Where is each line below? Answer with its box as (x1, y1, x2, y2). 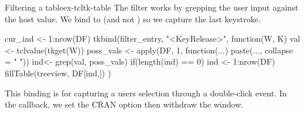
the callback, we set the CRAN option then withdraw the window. (5, 98, 243, 110)
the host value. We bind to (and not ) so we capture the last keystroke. (5, 12, 261, 25)
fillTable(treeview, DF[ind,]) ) (5, 66, 111, 79)
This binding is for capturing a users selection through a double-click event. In (5, 86, 287, 99)
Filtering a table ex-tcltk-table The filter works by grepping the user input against (5, 1, 299, 13)
